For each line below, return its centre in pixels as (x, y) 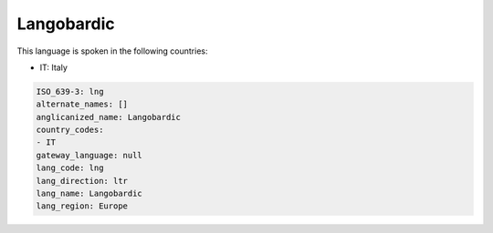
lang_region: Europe (82, 206)
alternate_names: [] (82, 104)
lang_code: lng (70, 168)
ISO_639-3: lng (70, 91)
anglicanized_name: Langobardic (109, 117)
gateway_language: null (89, 155)
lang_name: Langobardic (89, 194)
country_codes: (70, 130)
